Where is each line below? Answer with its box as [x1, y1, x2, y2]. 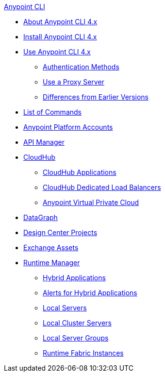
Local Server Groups [43, 334, 109, 342]
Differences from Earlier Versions [43, 93, 148, 101]
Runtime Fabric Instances [43, 349, 124, 357]
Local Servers [43, 304, 87, 312]
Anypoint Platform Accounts [23, 123, 113, 131]
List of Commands [23, 108, 82, 116]
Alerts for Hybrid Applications [43, 289, 137, 297]
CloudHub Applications [43, 168, 116, 176]
